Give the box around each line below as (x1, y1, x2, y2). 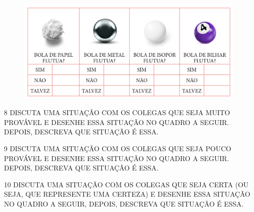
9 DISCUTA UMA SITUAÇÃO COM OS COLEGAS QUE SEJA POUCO (4, 143, 231, 154)
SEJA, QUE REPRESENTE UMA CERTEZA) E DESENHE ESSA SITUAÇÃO (4, 189, 251, 199)
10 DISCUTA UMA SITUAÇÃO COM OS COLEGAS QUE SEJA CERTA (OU (4, 179, 249, 189)
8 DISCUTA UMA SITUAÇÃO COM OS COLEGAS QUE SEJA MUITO (4, 107, 230, 118)
